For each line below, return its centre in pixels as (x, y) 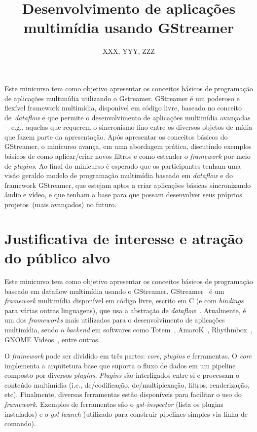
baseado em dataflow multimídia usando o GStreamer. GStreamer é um (114, 291)
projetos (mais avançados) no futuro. (61, 204)
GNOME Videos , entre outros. (52, 339)
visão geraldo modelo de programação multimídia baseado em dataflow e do (119, 175)
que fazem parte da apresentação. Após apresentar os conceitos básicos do (116, 136)
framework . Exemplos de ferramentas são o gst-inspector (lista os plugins (114, 404)
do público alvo (57, 257)
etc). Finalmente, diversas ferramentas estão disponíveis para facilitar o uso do (123, 394)
